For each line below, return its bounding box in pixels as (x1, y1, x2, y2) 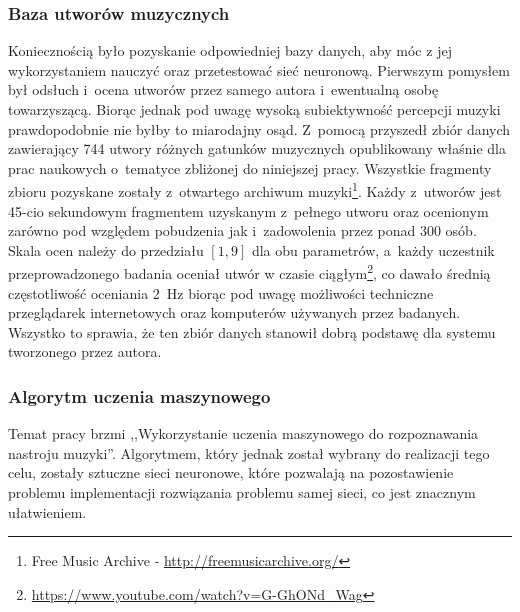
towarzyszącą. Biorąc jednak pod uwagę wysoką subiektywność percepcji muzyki (8, 99, 501, 119)
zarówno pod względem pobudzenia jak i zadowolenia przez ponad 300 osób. (8, 220, 477, 241)
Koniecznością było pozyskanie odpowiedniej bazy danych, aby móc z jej (8, 40, 452, 61)
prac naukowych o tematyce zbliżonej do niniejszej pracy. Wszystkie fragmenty (8, 157, 492, 178)
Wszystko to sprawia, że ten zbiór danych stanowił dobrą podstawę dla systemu (8, 321, 496, 342)
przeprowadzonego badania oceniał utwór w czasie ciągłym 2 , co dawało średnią (8, 260, 491, 284)
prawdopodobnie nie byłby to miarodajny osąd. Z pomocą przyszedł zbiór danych (8, 118, 511, 139)
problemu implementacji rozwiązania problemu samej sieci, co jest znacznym (8, 482, 476, 503)
